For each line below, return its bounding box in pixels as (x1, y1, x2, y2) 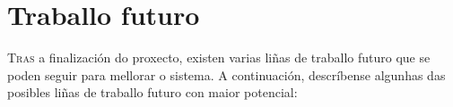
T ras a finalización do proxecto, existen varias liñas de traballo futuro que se (7, 48, 431, 67)
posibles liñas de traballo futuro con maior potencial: (7, 83, 298, 102)
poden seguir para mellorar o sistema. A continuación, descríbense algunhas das (7, 65, 446, 84)
